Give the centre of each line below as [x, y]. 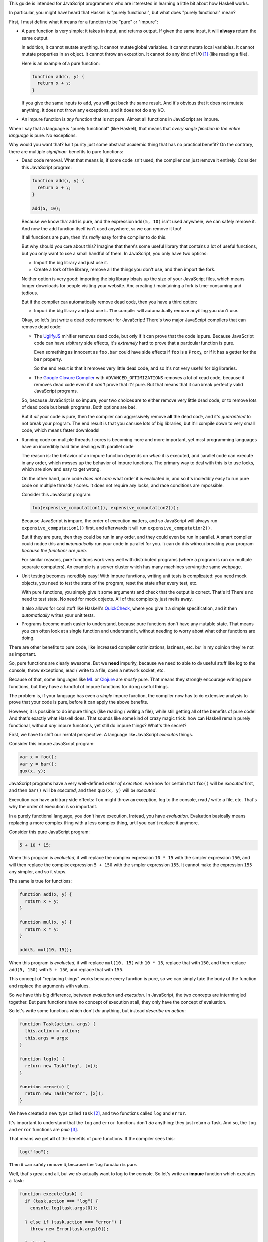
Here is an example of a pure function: [61, 63]
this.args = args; [47, 1038]
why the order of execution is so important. [53, 807]
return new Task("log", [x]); [62, 1066]
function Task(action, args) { [58, 1024]
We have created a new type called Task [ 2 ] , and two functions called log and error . [98, 1113]
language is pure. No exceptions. [43, 135]
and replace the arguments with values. [50, 986]
